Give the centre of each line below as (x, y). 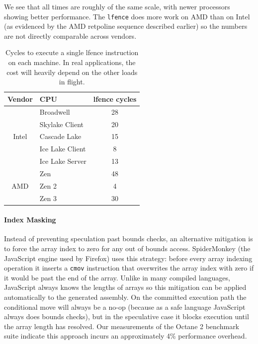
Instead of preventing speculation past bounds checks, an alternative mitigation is (129, 239)
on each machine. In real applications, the (72, 62)
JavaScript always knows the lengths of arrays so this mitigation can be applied (125, 287)
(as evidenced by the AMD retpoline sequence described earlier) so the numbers (126, 26)
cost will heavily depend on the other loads (72, 72)
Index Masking (30, 220)
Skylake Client (62, 124)
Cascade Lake (60, 136)
